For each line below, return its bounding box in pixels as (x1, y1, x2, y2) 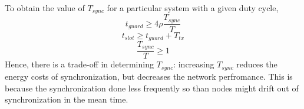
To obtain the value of (5, 1, 85, 13)
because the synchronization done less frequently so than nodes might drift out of (5, 81, 299, 94)
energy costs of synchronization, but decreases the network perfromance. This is (5, 70, 293, 82)
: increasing (173, 58, 214, 70)
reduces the (236, 58, 277, 70)
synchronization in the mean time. (5, 93, 128, 105)
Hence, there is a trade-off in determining (5, 58, 154, 70)
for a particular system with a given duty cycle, (107, 1, 279, 13)
